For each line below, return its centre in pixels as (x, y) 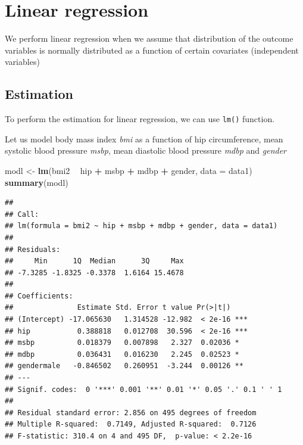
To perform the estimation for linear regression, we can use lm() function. (140, 119)
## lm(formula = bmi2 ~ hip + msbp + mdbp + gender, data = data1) (141, 226)
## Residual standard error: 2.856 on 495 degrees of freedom (131, 413)
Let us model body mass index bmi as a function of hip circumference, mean (144, 139)
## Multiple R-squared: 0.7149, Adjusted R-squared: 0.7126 (131, 424)
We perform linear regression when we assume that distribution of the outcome (149, 38)
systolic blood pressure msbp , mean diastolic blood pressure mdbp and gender (146, 150)
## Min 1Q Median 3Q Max (94, 261)
